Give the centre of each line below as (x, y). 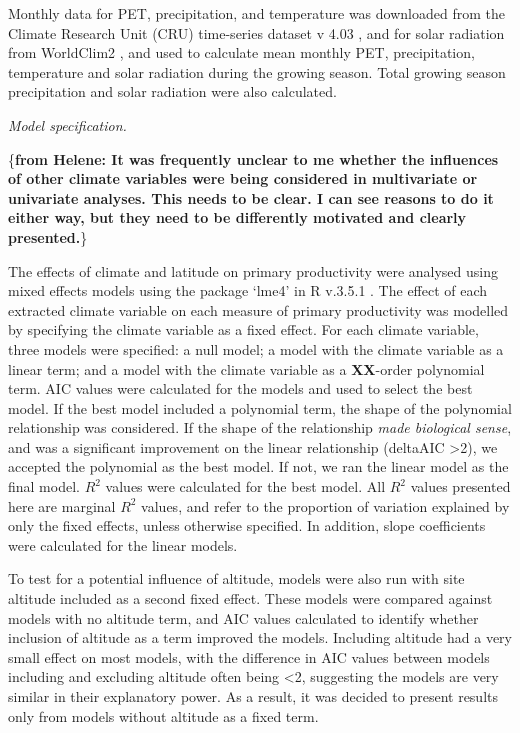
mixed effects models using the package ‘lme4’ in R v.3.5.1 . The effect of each (248, 290)
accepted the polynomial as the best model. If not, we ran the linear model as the (258, 466)
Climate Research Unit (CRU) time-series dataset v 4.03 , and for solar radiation (256, 32)
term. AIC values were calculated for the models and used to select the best (240, 388)
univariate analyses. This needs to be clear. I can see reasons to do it (251, 197)
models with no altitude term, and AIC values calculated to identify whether (243, 617)
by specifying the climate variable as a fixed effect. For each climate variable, (243, 329)
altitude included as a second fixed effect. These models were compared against (250, 598)
